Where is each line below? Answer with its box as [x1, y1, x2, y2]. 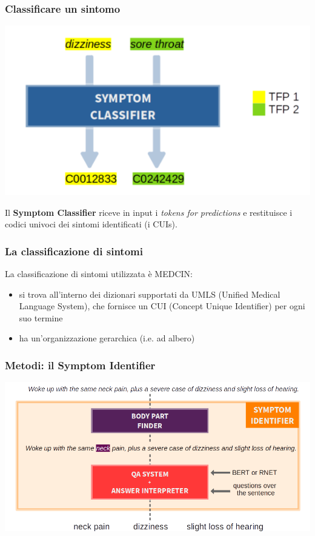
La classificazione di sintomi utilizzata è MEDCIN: [5, 267, 193, 280]
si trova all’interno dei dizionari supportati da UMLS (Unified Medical [19, 287, 280, 300]
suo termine [19, 311, 63, 324]
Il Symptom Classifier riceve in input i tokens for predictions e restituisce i [5, 206, 293, 218]
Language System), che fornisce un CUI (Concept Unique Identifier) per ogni [19, 300, 305, 312]
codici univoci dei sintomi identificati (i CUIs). [5, 218, 177, 230]
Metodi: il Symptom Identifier [5, 357, 156, 372]
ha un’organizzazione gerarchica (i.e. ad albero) [19, 332, 195, 344]
